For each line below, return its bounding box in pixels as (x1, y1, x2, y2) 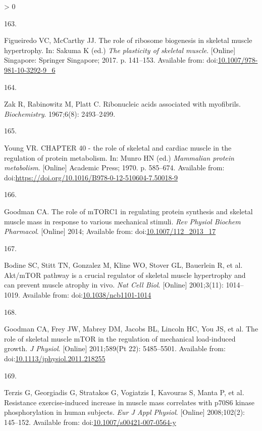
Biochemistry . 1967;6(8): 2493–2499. (4, 108, 116, 119)
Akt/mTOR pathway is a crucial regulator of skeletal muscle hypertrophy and (4, 269, 246, 280)
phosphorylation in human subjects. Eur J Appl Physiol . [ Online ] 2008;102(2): (4, 407, 245, 417)
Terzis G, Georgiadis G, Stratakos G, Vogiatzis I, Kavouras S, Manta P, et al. (4, 387, 244, 398)
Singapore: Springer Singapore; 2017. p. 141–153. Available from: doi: (4, 55, 218, 65)
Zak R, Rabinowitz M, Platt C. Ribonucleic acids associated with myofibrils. (4, 99, 241, 109)
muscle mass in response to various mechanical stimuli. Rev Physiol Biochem (4, 216, 241, 226)
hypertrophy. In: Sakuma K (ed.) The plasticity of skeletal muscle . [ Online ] (4, 44, 236, 55)
